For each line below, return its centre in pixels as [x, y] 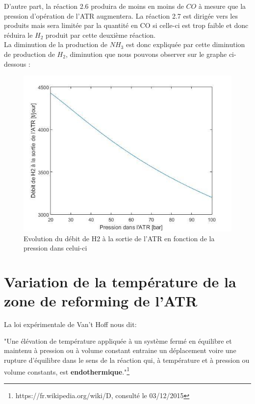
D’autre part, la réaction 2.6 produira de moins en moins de [94, 6]
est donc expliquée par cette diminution [185, 44]
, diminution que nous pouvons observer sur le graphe [146, 54]
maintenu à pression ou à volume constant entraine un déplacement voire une [120, 350]
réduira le [18, 35]
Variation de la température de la [120, 282]
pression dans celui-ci [55, 248]
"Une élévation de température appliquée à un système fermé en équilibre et [118, 341]
